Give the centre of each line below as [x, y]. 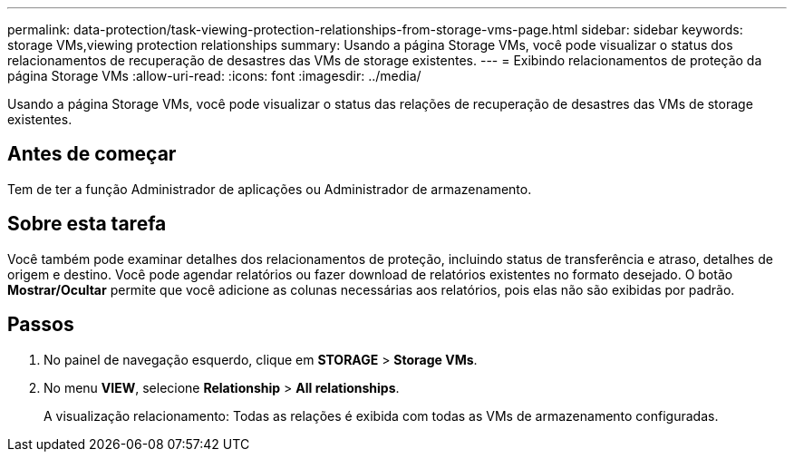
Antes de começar [92, 154]
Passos [41, 325]
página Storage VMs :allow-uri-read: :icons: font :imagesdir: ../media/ [214, 76]
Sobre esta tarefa [87, 224]
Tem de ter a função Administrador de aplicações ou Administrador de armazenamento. [270, 189]
